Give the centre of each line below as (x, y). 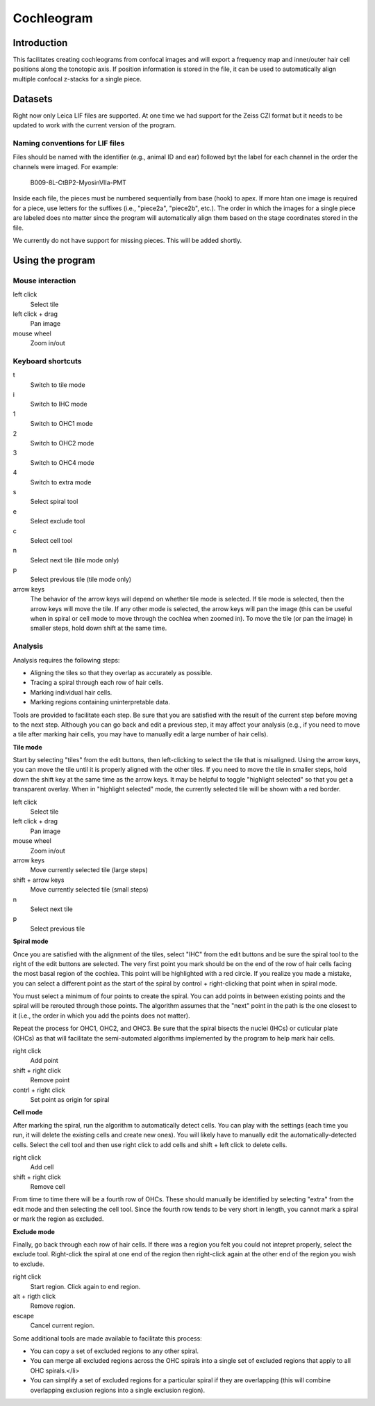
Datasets (33, 98)
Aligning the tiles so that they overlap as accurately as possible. (121, 672)
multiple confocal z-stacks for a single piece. (77, 79)
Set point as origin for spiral (70, 1099)
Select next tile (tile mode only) (75, 560)
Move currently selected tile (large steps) (89, 870)
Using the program (54, 260)
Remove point (50, 1080)
